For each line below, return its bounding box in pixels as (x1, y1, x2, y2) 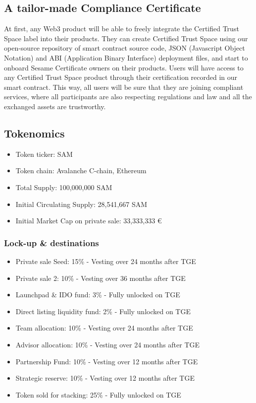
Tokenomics (4, 125, 65, 140)
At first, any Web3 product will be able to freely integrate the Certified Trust (4, 23, 239, 34)
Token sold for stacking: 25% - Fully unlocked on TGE (15, 389, 181, 400)
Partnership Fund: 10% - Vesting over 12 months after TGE (15, 356, 198, 366)
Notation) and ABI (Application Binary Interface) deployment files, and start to (4, 52, 248, 63)
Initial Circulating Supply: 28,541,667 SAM (15, 199, 148, 209)
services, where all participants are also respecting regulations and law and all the (4, 91, 252, 102)
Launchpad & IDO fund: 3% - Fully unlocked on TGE (15, 289, 180, 300)
